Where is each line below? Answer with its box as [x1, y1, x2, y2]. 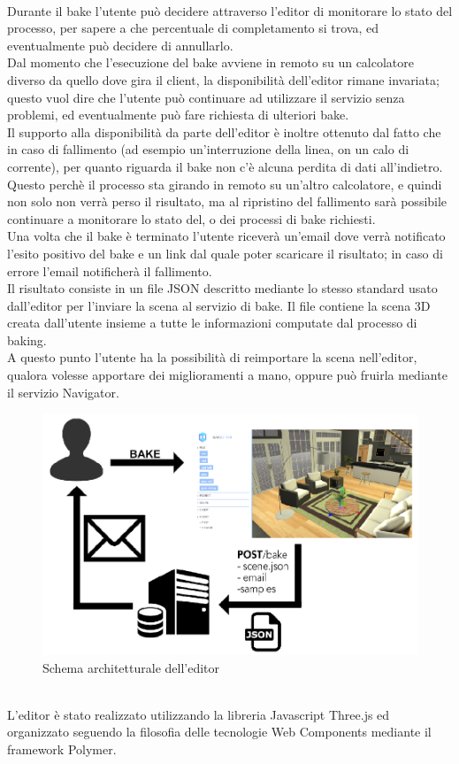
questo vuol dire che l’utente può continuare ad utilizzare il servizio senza [7, 88, 405, 106]
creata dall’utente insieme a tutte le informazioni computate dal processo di [7, 313, 417, 332]
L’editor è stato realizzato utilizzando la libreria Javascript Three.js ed [7, 705, 390, 723]
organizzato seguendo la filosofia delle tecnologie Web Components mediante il [7, 722, 432, 741]
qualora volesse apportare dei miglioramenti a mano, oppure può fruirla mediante [7, 366, 448, 384]
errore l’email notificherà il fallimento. [7, 261, 212, 280]
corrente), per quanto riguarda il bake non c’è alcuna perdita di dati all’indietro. [7, 157, 443, 175]
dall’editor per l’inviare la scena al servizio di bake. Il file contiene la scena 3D [7, 296, 431, 314]
